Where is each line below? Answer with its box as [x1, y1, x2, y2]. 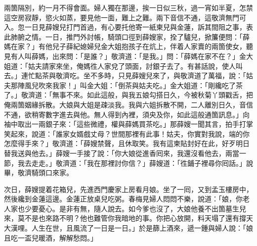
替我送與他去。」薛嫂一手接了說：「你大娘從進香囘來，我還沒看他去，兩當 [4, 148, 239, 158]
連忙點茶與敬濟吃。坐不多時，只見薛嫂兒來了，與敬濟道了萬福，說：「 [21, 70, 246, 81]
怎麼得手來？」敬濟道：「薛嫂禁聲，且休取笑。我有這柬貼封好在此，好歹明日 [4, 138, 250, 148]
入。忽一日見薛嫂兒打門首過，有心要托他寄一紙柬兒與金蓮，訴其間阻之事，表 [4, 22, 253, 32]
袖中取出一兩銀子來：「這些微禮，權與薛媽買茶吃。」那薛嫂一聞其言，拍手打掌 [4, 119, 253, 129]
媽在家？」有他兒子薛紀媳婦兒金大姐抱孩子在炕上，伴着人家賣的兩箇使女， [4, 41, 246, 51]
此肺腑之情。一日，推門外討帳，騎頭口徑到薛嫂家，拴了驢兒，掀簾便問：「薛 [4, 31, 250, 42]
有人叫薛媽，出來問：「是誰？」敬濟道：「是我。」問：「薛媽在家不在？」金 [10, 50, 246, 61]
